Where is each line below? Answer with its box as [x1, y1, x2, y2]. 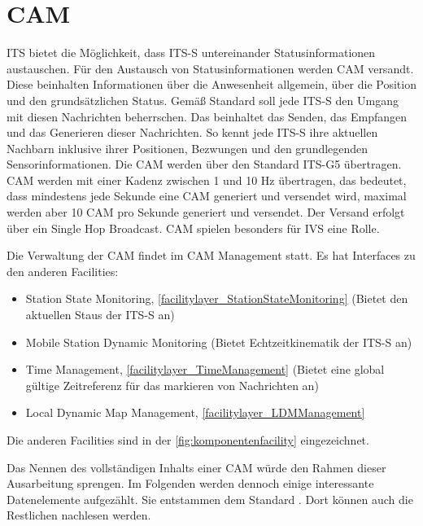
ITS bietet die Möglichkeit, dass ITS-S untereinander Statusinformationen [7, 44, 376, 61]
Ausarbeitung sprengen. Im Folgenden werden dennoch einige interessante [7, 475, 374, 492]
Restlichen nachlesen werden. [7, 506, 151, 524]
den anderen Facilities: [7, 262, 119, 279]
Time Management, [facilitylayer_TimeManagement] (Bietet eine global [25, 361, 385, 378]
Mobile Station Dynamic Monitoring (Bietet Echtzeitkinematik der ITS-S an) [25, 333, 412, 350]
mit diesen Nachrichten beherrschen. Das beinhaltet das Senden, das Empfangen [7, 107, 408, 125]
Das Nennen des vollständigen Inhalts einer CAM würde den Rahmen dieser [7, 458, 386, 476]
